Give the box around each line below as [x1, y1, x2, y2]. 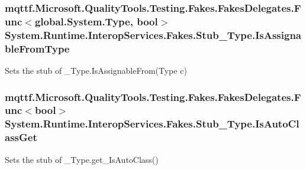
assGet [5, 130, 37, 145]
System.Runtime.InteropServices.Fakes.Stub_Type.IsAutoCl [5, 116, 299, 131]
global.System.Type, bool [34, 14, 158, 28]
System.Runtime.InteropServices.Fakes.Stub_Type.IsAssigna [5, 27, 302, 42]
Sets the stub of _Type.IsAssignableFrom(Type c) [5, 64, 187, 76]
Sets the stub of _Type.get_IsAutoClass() [5, 153, 159, 165]
